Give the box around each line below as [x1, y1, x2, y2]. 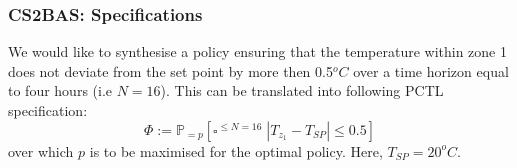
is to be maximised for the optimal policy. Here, [89, 140, 383, 161]
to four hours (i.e [8, 80, 113, 101]
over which [8, 140, 74, 161]
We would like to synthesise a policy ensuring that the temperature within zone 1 [8, 41, 507, 62]
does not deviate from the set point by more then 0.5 [8, 60, 333, 81]
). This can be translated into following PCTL [160, 80, 444, 101]
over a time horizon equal [353, 60, 509, 81]
